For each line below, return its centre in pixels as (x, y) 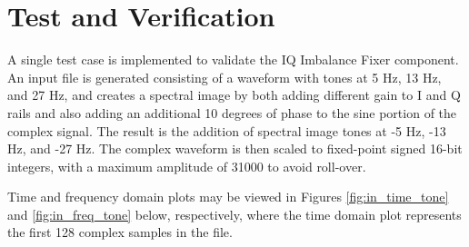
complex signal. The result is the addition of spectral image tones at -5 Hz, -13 (227, 130)
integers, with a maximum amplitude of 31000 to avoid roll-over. (187, 166)
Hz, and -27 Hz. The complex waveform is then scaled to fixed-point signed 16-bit (235, 148)
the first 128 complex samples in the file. (120, 232)
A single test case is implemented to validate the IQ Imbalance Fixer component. (233, 59)
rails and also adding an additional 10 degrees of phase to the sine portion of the (232, 112)
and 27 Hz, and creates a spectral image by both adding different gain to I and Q (234, 95)
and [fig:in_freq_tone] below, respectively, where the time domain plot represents (234, 214)
